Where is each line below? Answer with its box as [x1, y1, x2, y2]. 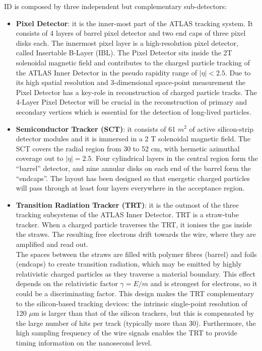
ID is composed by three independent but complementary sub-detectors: [4, 1, 227, 11]
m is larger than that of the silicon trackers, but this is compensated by [33, 308, 254, 318]
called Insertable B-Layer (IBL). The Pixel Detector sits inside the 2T [16, 47, 232, 58]
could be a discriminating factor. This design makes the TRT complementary [16, 288, 254, 299]
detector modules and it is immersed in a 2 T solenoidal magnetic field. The [16, 133, 250, 144]
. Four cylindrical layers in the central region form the [91, 153, 258, 163]
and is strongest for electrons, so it [150, 278, 257, 289]
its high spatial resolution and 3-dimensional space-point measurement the [16, 77, 245, 87]
